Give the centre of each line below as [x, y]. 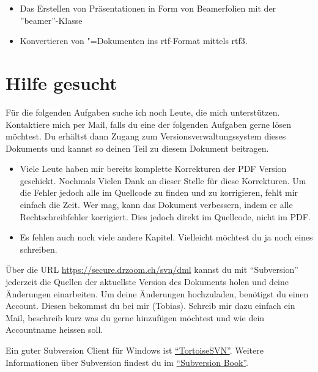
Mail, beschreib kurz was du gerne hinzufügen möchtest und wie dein [135, 317]
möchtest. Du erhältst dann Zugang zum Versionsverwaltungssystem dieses [146, 136]
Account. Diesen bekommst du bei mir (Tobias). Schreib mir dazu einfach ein [150, 306]
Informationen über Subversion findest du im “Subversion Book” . [127, 362]
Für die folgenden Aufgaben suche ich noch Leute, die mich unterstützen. [143, 112]
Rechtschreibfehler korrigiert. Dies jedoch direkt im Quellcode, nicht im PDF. [165, 216]
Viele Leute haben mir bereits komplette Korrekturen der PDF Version [153, 169]
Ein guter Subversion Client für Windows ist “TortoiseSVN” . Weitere [135, 350]
